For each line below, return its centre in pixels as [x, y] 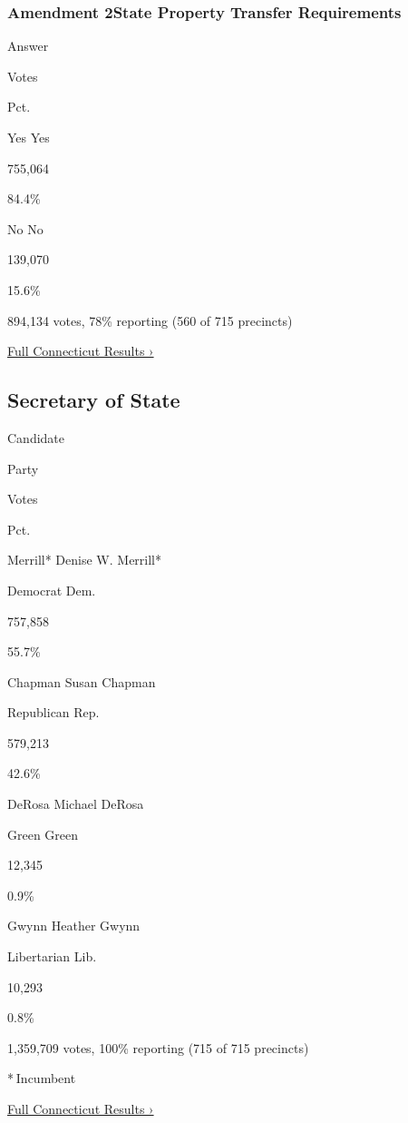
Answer [28, 46]
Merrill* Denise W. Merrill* [85, 560]
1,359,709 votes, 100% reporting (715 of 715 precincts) [158, 1047]
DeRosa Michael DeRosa [76, 804]
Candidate [36, 437]
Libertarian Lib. [52, 956]
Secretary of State [94, 400]
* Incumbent [42, 1078]
